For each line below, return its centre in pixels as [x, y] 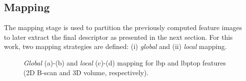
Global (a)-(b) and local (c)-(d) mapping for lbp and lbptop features [125, 62]
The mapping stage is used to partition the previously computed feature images [123, 27]
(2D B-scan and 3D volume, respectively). [86, 72]
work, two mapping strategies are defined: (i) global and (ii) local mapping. [115, 46]
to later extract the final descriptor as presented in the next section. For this [118, 37]
